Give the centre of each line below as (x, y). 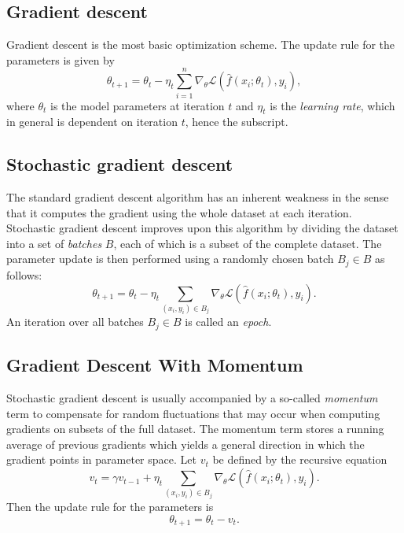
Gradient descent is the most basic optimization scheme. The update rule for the (201, 44)
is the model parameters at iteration (138, 105)
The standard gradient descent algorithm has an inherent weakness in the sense (198, 197)
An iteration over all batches (75, 322)
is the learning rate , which (332, 105)
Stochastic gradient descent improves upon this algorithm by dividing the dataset (202, 228)
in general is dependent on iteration (92, 122)
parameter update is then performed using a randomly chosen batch (170, 259)
